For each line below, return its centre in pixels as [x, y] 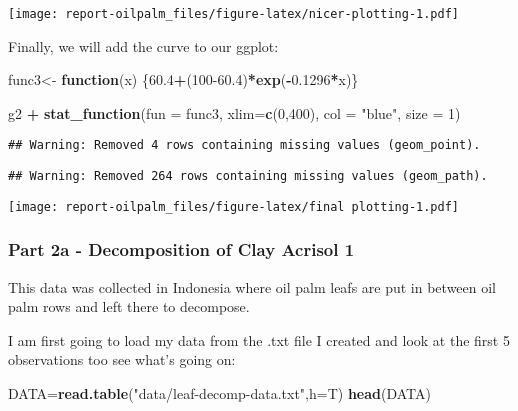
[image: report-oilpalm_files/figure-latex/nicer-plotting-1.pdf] [234, 14]
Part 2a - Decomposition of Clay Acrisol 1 [181, 249]
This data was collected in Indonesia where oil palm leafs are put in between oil [252, 286]
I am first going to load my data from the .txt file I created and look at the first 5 [259, 339]
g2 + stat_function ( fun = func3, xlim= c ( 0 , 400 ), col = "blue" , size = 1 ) [234, 112]
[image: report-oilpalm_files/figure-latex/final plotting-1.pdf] [234, 206]
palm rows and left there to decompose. [129, 306]
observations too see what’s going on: [122, 359]
